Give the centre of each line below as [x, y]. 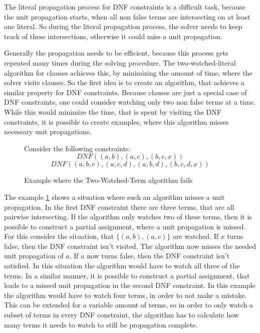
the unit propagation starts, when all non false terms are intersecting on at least [127, 16]
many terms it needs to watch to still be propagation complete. [101, 324]
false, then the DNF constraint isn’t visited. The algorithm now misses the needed [130, 246]
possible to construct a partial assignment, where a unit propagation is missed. [125, 226]
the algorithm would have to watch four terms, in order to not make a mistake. [125, 295]
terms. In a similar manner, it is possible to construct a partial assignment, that [127, 275]
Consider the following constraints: [77, 148]
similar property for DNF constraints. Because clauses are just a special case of [125, 92]
